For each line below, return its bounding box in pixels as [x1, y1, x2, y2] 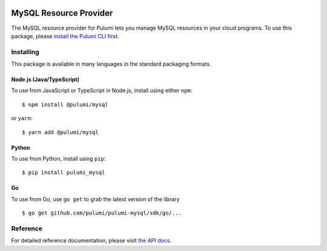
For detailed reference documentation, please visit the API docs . [11, 237, 172, 244]
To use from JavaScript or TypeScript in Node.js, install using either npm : [11, 87, 193, 94]
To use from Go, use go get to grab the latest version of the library [11, 195, 180, 202]
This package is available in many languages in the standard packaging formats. [11, 61, 211, 68]
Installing [11, 47, 39, 56]
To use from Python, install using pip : [11, 155, 106, 162]
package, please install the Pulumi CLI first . [11, 32, 119, 39]
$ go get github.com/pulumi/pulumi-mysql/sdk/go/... [22, 210, 182, 216]
